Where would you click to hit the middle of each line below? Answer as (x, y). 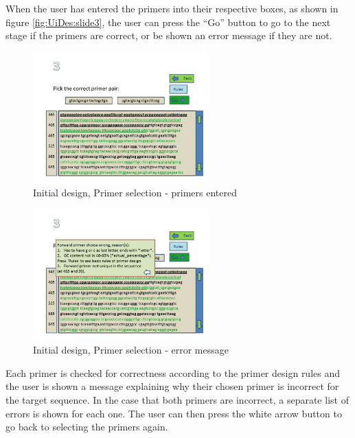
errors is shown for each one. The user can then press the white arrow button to (174, 413)
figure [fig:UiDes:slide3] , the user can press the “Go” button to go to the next (168, 22)
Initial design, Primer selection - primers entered (135, 193)
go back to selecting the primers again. (87, 427)
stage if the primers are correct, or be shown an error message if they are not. (169, 35)
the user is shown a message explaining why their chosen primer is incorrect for (172, 386)
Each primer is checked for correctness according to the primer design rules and (173, 372)
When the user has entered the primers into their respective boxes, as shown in (172, 8)
